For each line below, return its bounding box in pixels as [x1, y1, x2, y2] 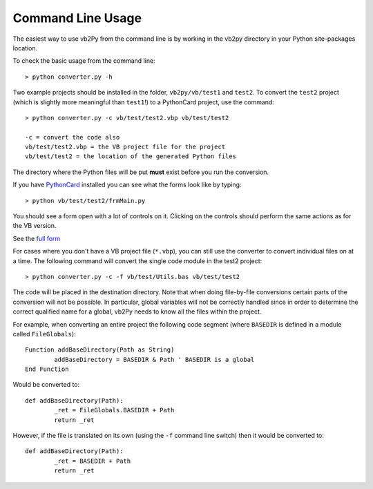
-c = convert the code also [25, 133, 120, 141]
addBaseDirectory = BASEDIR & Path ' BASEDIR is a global [54, 356, 255, 363]
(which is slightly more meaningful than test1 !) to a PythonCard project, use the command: [12, 97, 274, 106]
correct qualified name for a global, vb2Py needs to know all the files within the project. [12, 307, 262, 316]
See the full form [12, 234, 61, 242]
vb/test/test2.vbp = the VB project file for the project [25, 143, 226, 151]
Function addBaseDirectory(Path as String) [25, 346, 175, 354]
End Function [25, 365, 69, 373]
